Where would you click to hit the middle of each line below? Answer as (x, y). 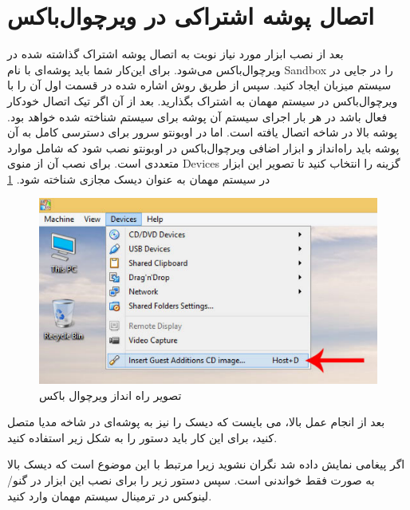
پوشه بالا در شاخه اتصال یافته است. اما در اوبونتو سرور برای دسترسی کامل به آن (202, 132)
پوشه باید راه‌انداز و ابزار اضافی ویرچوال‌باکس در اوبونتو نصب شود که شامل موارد (203, 147)
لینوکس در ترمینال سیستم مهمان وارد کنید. (110, 495)
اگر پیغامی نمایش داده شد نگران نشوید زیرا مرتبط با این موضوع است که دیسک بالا (206, 464)
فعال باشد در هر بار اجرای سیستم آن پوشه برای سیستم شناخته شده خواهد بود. (197, 116)
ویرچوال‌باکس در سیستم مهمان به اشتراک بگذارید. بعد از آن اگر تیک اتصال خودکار (203, 100)
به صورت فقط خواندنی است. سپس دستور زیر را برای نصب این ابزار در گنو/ (191, 479)
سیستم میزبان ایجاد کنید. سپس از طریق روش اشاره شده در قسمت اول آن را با (199, 85)
